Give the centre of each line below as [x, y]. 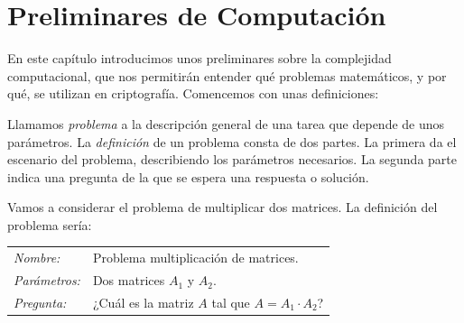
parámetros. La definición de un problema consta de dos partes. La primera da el [232, 141]
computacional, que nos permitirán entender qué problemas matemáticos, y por [227, 75]
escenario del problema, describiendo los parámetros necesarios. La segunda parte [232, 159]
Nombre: [37, 258]
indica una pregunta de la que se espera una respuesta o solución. [188, 176]
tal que [231, 302]
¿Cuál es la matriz [143, 302]
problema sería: [50, 224]
